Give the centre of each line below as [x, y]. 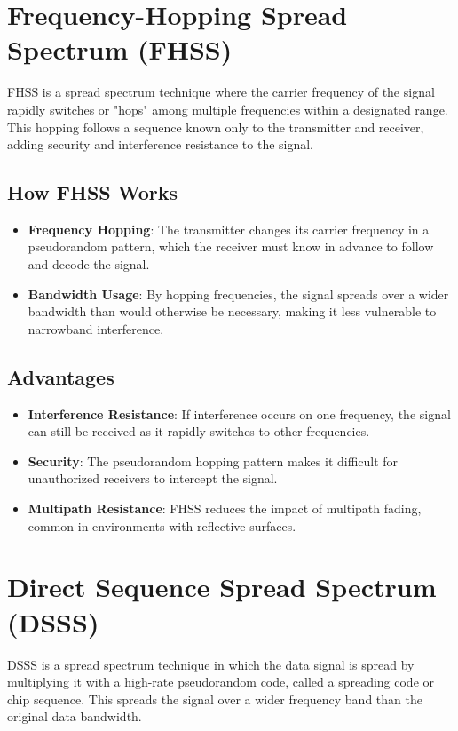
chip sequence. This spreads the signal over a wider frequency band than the [215, 699]
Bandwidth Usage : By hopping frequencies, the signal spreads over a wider [238, 294]
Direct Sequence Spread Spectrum [222, 587]
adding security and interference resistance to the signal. [161, 144]
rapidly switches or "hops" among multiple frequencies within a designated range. [228, 109]
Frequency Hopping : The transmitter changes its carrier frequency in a [229, 229]
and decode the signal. [89, 264]
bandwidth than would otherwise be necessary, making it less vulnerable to [232, 311]
